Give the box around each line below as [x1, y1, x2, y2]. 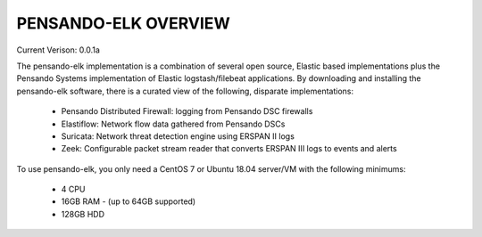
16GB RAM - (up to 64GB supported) [61, 196, 196, 207]
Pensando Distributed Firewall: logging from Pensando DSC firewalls [61, 106, 313, 117]
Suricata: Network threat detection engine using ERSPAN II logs [61, 130, 295, 142]
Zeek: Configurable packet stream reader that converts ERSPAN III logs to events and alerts [61, 143, 397, 154]
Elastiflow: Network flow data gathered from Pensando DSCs [61, 118, 286, 129]
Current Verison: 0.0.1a [16, 45, 100, 55]
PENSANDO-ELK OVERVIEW [16, 13, 231, 33]
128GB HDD [61, 208, 105, 219]
